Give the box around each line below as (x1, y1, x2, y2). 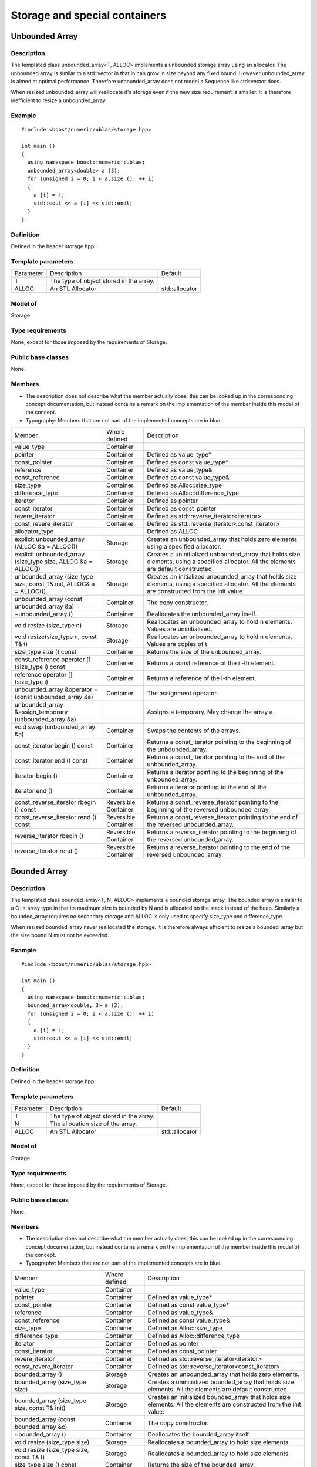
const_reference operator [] (14, 655, 91, 664)
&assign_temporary (14, 708, 68, 716)
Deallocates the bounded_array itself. (147, 1430, 251, 1438)
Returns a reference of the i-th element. (147, 674, 257, 682)
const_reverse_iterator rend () (14, 813, 97, 822)
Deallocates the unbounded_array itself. (147, 610, 257, 618)
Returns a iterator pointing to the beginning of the (147, 768, 284, 776)
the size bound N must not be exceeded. (11, 932, 110, 939)
